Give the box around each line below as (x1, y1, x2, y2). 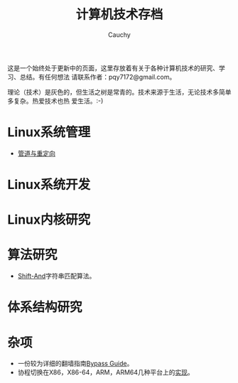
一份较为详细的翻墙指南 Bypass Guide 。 (17, 360, 134, 368)
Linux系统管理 (7, 124, 91, 141)
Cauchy (107, 30, 131, 39)
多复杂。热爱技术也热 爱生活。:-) (7, 97, 104, 105)
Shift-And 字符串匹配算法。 (17, 271, 96, 281)
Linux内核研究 (7, 212, 91, 228)
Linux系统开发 (7, 177, 91, 193)
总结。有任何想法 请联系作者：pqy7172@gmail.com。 (19, 72, 176, 81)
